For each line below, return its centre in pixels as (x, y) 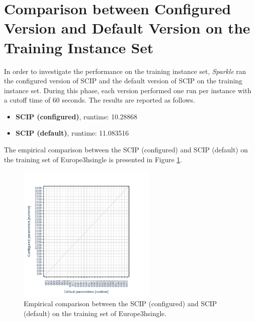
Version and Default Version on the (127, 28)
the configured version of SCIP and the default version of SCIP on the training (123, 81)
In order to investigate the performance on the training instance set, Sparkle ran (125, 71)
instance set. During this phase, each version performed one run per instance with (128, 90)
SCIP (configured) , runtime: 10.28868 (76, 116)
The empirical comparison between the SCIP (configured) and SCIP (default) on (126, 150)
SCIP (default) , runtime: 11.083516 (72, 133)
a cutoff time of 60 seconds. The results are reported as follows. (100, 100)
